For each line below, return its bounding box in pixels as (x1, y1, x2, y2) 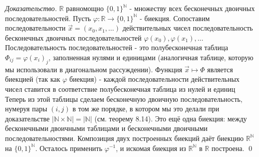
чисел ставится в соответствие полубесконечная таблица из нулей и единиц (5, 83, 235, 94)
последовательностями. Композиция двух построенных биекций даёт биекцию (5, 132, 244, 143)
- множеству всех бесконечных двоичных (129, 3, 255, 13)
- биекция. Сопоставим (139, 13, 210, 23)
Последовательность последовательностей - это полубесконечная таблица (5, 42, 228, 53)
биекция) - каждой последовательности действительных (69, 74, 240, 84)
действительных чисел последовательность (122, 23, 253, 33)
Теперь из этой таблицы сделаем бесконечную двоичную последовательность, (5, 93, 242, 104)
